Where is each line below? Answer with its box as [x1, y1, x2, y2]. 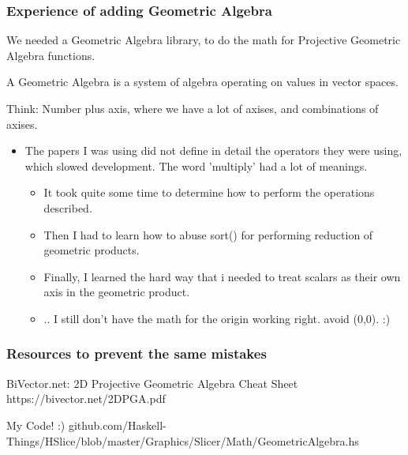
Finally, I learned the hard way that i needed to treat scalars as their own [43, 268, 401, 284]
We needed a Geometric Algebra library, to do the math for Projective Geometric [6, 32, 401, 48]
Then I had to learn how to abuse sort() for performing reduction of [43, 226, 373, 243]
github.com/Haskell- [68, 416, 167, 433]
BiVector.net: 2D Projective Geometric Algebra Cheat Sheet [6, 374, 298, 391]
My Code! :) [6, 416, 66, 433]
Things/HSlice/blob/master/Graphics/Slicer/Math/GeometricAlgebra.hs [6, 432, 359, 449]
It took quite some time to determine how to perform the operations [43, 184, 375, 201]
